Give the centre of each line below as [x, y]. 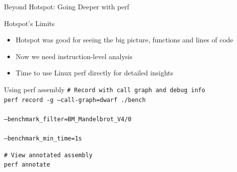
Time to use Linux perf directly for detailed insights [95, 73]
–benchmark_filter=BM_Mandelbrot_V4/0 [68, 119]
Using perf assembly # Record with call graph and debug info [105, 89]
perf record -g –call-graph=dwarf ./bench [75, 100]
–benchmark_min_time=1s [43, 139]
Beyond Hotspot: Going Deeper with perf [67, 6]
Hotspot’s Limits [29, 23]
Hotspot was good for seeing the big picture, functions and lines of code [124, 40]
